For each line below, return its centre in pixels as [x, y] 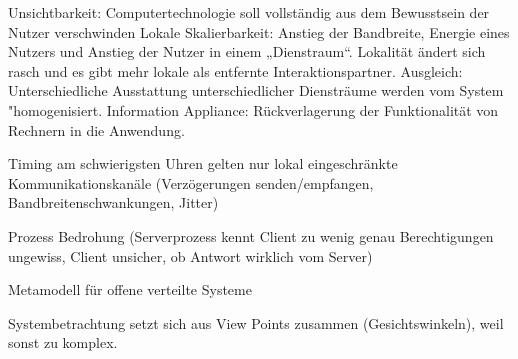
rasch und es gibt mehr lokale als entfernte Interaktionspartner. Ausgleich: [235, 70]
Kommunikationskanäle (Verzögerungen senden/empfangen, [191, 182]
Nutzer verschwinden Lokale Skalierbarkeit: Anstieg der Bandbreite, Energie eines [259, 31]
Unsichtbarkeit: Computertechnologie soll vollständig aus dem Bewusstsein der [249, 12]
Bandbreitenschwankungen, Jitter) [113, 202]
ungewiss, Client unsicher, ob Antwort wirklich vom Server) [190, 255]
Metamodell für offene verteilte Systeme [130, 289]
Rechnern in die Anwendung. [96, 129]
